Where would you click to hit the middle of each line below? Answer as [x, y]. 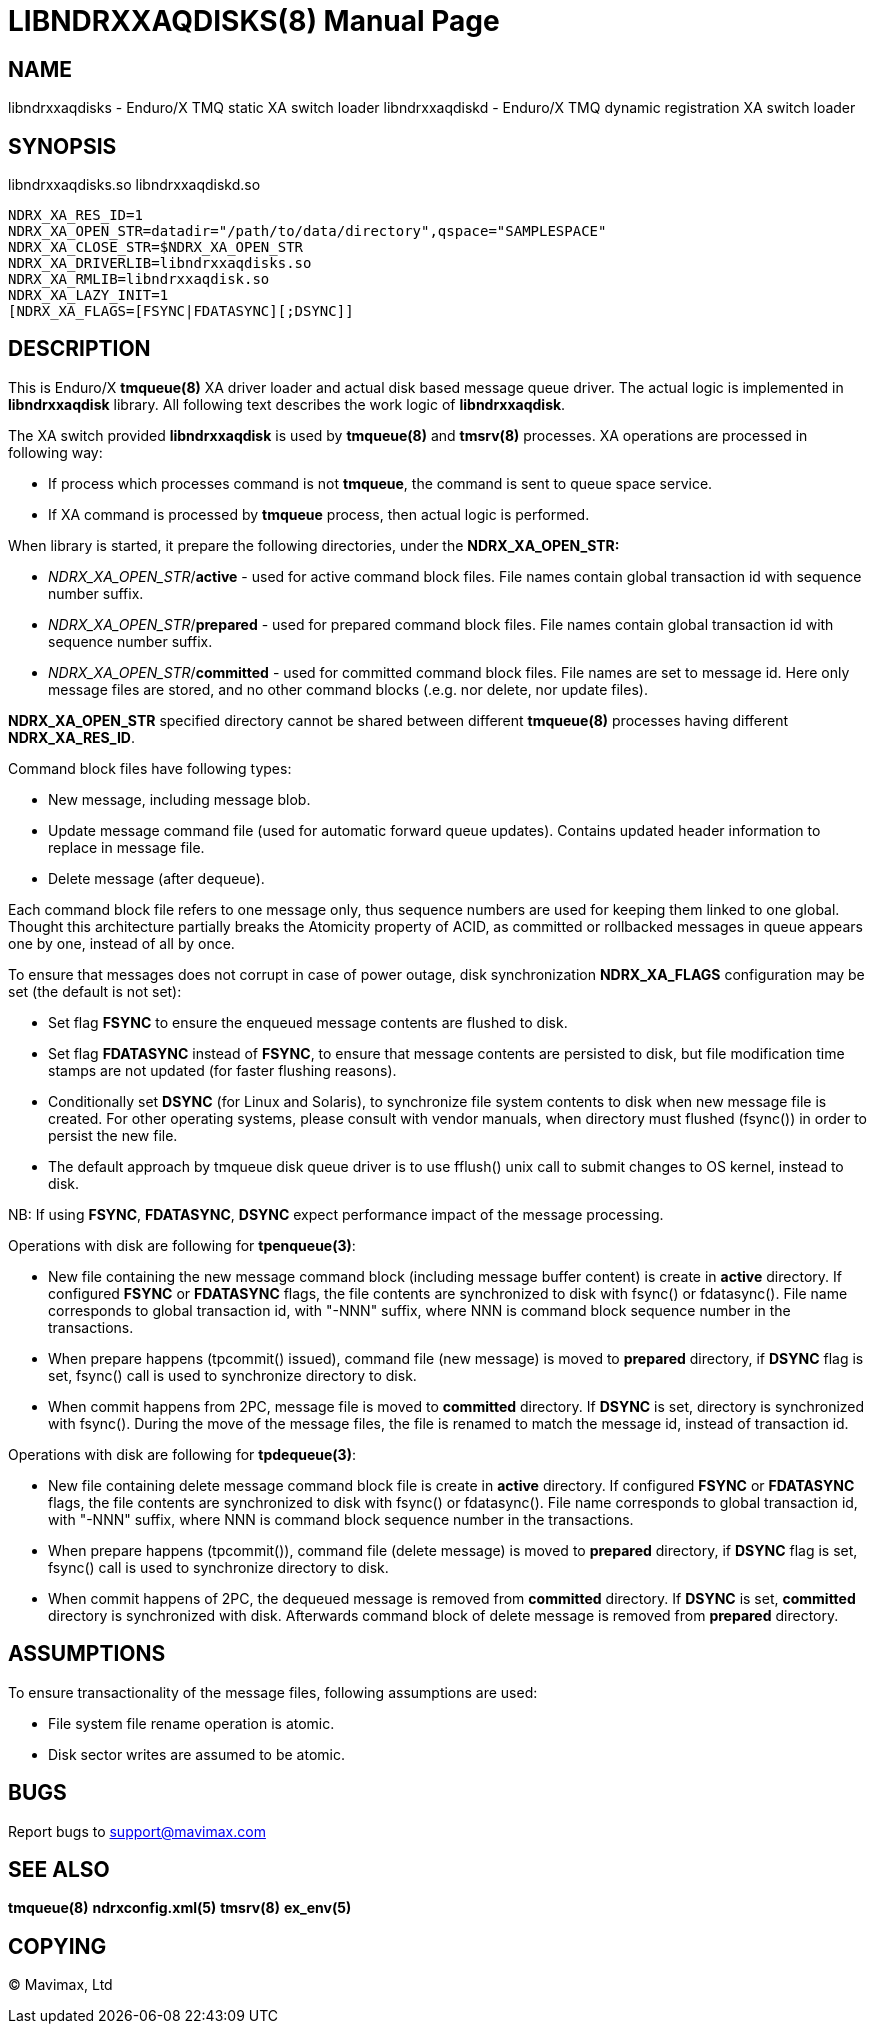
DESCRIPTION [79, 349]
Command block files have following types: [150, 768]
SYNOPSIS [62, 146]
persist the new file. [113, 1135]
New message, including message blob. [179, 799]
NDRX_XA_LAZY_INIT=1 [88, 295]
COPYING [57, 1946]
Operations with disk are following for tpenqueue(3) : [182, 1245]
